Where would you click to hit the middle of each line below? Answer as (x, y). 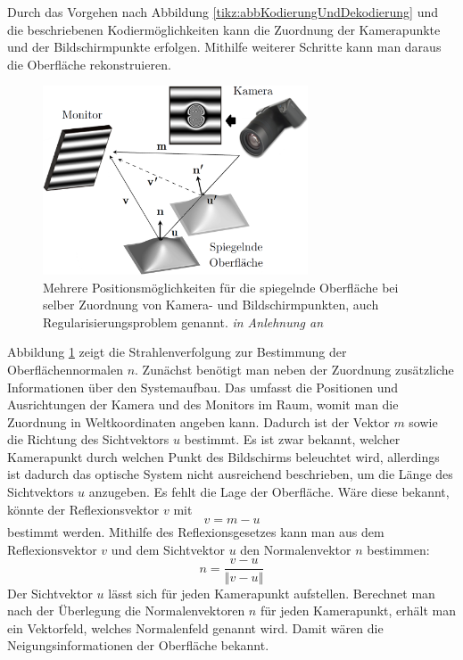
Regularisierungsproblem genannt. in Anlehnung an (183, 322)
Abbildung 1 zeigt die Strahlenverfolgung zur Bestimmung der (177, 352)
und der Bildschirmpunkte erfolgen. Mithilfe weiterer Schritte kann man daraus (224, 47)
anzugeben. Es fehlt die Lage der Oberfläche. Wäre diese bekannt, (269, 492)
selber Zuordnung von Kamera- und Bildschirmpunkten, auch (211, 305)
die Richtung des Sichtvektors (88, 439)
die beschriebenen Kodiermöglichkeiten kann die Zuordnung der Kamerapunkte (224, 29)
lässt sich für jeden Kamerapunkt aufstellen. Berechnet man (272, 593)
